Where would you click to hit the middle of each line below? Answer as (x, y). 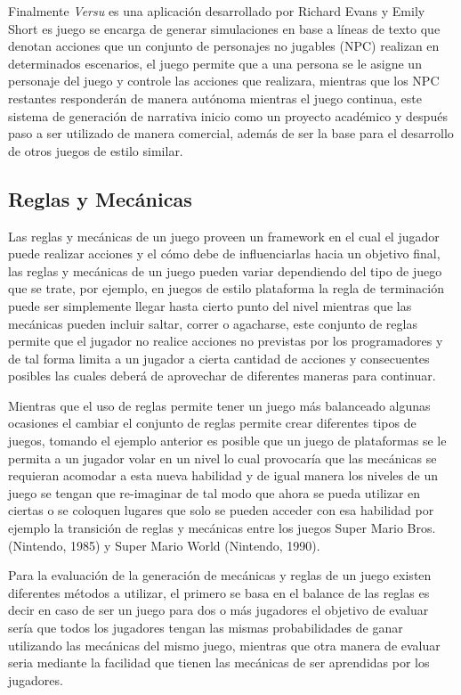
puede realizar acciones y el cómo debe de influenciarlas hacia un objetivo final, (224, 253)
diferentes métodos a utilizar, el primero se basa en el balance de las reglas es (219, 592)
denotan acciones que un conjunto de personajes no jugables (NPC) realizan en (224, 46)
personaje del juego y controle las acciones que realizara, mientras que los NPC (224, 81)
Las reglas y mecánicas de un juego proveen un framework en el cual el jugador (224, 236)
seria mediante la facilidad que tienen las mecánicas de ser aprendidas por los (219, 662)
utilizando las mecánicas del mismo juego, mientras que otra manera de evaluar (224, 645)
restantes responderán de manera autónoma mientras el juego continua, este (215, 98)
